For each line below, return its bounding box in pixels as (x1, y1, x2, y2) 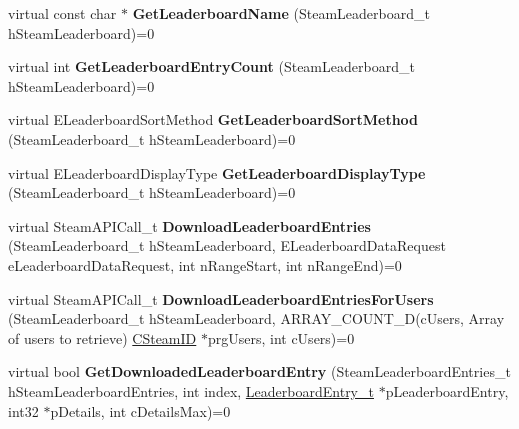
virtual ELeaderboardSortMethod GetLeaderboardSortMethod (8, 109, 419, 130)
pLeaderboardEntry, (385, 380, 509, 401)
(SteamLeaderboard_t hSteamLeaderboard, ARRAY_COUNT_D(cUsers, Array (8, 308, 505, 329)
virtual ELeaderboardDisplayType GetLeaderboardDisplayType (8, 162, 426, 183)
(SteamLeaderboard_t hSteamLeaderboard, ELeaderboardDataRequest (8, 235, 446, 256)
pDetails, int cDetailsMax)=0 (50, 400, 231, 421)
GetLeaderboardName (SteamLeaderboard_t (132, 3, 430, 23)
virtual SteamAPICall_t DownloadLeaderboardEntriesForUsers (8, 288, 434, 309)
